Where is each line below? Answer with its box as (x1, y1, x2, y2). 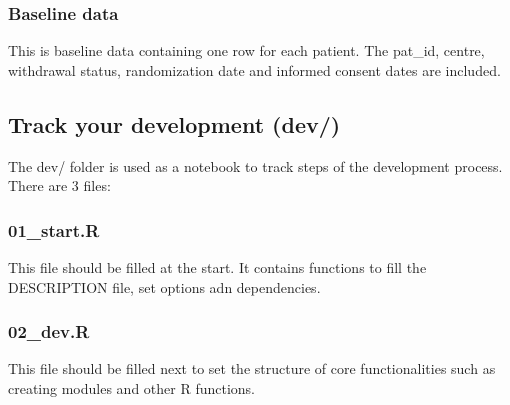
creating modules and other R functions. (8, 378, 256, 399)
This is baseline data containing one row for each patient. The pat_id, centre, (8, 40, 485, 61)
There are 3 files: (8, 175, 111, 196)
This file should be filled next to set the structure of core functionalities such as (8, 358, 496, 379)
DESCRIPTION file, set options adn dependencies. (8, 276, 321, 297)
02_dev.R (8, 319, 90, 344)
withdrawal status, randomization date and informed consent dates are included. (8, 59, 501, 80)
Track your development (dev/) (8, 108, 341, 139)
